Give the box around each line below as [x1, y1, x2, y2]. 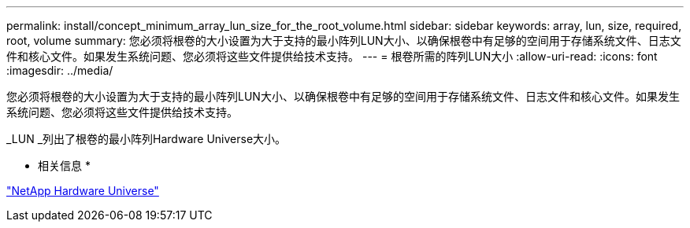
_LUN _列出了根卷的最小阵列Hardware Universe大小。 [6, 132, 287, 145]
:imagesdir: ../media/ [6, 64, 113, 77]
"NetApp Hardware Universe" [6, 184, 159, 197]
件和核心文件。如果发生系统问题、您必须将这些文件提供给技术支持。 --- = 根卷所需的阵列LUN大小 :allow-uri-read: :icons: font [6, 50, 658, 63]
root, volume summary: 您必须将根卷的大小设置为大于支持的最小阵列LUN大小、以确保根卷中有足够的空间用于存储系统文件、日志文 [6, 34, 681, 47]
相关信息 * [38, 159, 91, 172]
